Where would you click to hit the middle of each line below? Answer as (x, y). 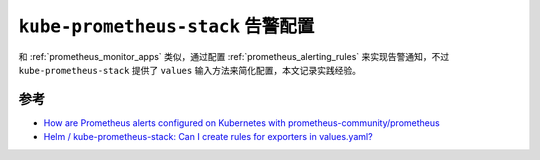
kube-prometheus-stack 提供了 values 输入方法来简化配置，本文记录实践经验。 (190, 70)
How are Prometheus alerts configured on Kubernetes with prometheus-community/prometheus (241, 122)
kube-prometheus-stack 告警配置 (166, 26)
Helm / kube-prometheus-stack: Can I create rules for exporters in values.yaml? (208, 137)
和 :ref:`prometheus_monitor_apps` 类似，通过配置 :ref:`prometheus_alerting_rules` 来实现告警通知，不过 (234, 56)
